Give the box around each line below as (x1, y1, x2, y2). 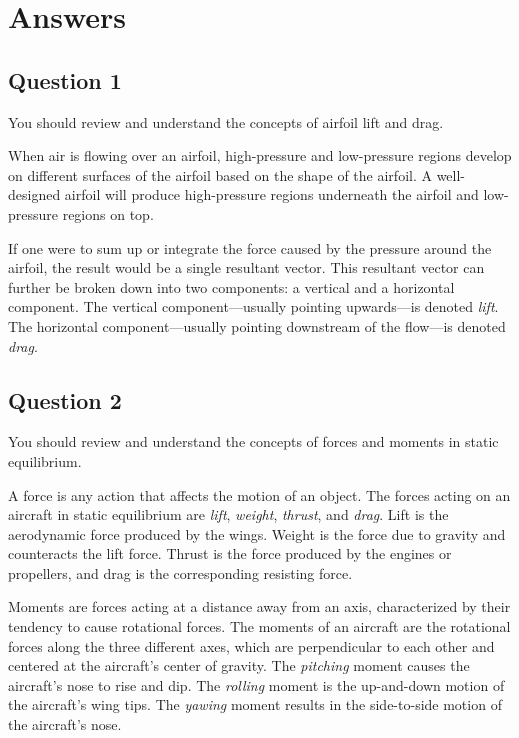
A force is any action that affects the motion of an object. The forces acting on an (8, 484, 511, 505)
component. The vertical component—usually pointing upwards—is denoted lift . (8, 296, 499, 317)
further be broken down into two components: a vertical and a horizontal (8, 276, 455, 297)
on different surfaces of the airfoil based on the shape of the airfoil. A (8, 164, 432, 185)
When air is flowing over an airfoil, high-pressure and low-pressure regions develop (8, 145, 512, 166)
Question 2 (8, 384, 122, 415)
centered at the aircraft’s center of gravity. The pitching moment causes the (8, 655, 470, 676)
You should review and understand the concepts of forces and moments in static (8, 431, 499, 452)
